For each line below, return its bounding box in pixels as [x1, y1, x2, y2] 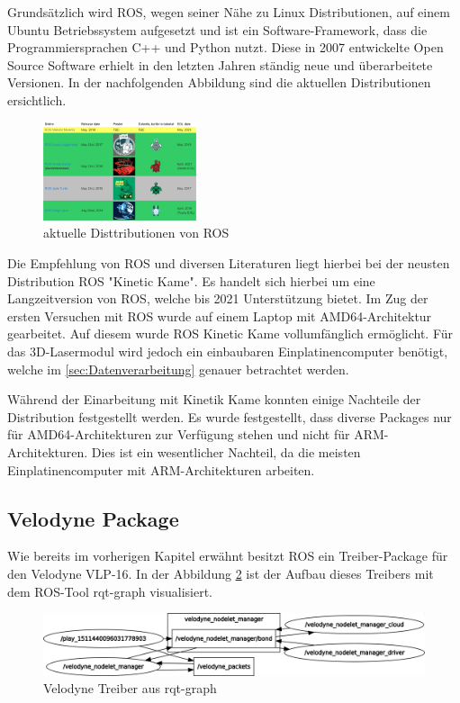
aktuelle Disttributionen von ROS [43, 223, 230, 242]
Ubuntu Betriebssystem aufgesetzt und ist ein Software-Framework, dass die [7, 20, 428, 39]
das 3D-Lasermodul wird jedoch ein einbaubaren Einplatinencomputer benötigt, [7, 342, 448, 361]
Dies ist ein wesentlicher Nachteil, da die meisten [91, 442, 361, 461]
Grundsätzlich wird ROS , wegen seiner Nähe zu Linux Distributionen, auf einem [7, 3, 450, 21]
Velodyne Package [7, 504, 179, 532]
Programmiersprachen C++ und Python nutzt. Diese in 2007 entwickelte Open [7, 38, 444, 57]
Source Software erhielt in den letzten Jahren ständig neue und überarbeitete [7, 55, 433, 74]
